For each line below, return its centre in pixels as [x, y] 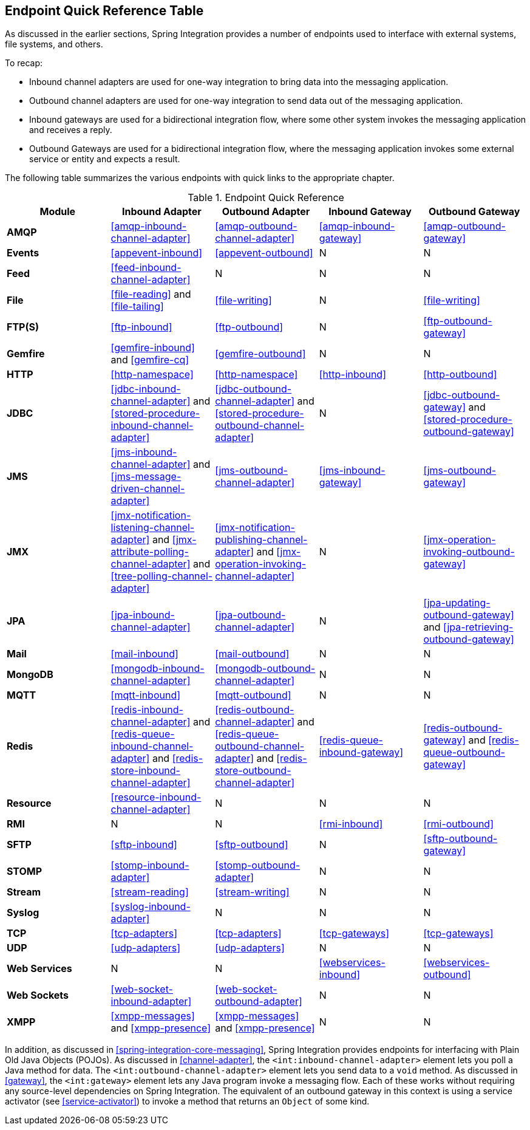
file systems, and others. [54, 44]
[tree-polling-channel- [162, 576]
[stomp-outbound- [258, 865]
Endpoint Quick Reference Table [104, 11]
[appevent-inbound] [157, 253]
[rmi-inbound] [351, 824]
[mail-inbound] [144, 654]
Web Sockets [38, 995]
